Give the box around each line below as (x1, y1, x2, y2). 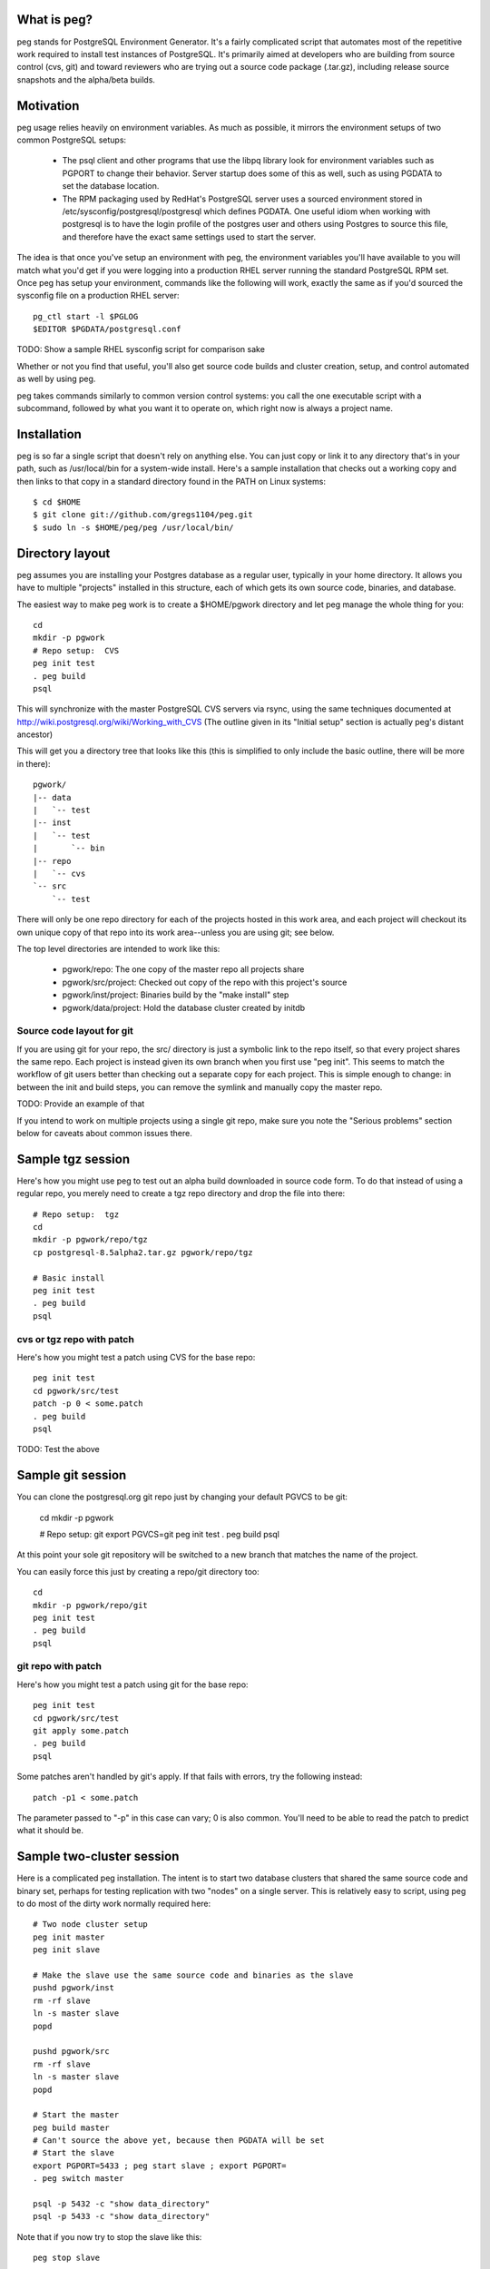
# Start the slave (33, 2147, 115, 2158)
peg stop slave (33, 2253, 101, 2264)
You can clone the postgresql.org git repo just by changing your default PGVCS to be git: (16, 1491, 348, 1502)
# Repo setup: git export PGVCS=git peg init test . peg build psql (39, 1528, 280, 1539)
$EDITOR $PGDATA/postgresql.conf (33, 324, 181, 335)
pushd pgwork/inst (33, 1983, 115, 1993)
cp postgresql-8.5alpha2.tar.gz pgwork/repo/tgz (33, 1247, 253, 1257)
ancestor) (16, 729, 54, 740)
